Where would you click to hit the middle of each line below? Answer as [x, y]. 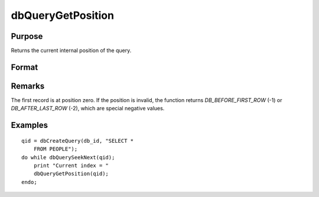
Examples [30, 125]
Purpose [27, 36]
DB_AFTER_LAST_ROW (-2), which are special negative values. [88, 109]
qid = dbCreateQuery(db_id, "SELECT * [78, 141]
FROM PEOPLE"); [56, 149]
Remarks [28, 86]
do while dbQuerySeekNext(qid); [68, 157]
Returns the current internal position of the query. [71, 51]
